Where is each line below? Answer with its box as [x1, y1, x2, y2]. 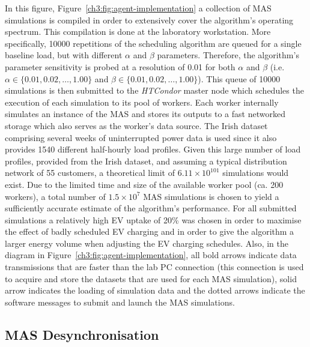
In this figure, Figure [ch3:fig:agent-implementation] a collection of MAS [5, 2, 272, 14]
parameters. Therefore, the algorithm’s [157, 49, 299, 61]
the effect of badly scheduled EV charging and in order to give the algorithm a [5, 225, 294, 238]
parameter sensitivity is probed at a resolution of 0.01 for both [5, 60, 236, 73]
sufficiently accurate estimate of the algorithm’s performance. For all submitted [5, 202, 297, 214]
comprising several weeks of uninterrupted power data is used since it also [5, 131, 277, 143]
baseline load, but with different [5, 49, 123, 61]
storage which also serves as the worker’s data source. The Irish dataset [5, 119, 268, 131]
